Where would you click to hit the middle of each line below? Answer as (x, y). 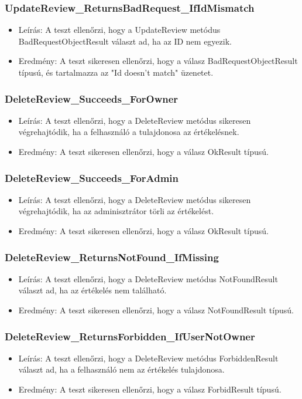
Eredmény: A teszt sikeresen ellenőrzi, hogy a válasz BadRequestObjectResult (158, 61)
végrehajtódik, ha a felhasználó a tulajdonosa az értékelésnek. (129, 132)
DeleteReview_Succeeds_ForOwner (92, 98)
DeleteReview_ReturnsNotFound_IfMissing (112, 257)
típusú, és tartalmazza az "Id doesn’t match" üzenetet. (116, 72)
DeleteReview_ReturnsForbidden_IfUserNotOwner (130, 336)
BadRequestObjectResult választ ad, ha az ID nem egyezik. (125, 41)
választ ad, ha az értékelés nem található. (92, 290)
